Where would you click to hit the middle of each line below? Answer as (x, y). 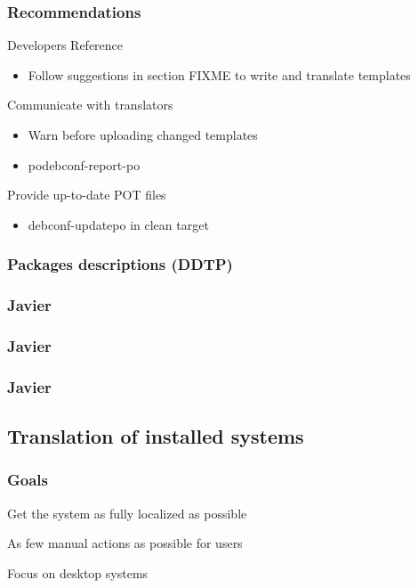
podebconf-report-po (84, 164)
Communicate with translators (90, 105)
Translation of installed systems (156, 436)
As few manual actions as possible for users (125, 543)
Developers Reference (65, 45)
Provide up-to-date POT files (87, 195)
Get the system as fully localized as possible (127, 513)
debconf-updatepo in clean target (118, 224)
